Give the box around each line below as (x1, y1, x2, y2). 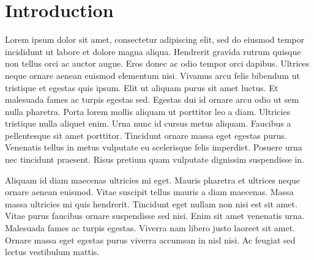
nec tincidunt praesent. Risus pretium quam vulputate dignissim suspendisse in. (5, 153, 305, 166)
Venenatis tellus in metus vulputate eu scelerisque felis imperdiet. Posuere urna (5, 141, 302, 154)
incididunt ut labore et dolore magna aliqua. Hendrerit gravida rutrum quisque (5, 45, 301, 58)
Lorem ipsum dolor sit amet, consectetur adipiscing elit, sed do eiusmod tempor (5, 33, 305, 46)
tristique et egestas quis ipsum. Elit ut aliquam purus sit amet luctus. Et (5, 81, 278, 94)
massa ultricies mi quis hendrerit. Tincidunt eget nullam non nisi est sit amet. (5, 197, 297, 210)
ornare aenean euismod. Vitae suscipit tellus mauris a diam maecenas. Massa (5, 185, 294, 198)
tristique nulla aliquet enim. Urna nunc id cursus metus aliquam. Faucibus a (5, 117, 291, 130)
